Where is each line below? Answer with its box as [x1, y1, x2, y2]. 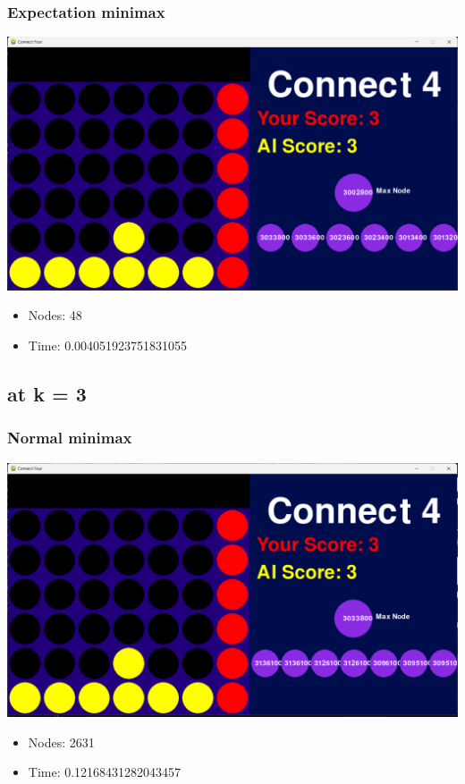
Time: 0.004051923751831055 [28, 335, 188, 354]
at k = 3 [7, 379, 87, 407]
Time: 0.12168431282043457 [28, 763, 182, 781]
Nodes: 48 [28, 306, 82, 325]
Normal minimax [7, 426, 132, 449]
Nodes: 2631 [28, 732, 95, 751]
